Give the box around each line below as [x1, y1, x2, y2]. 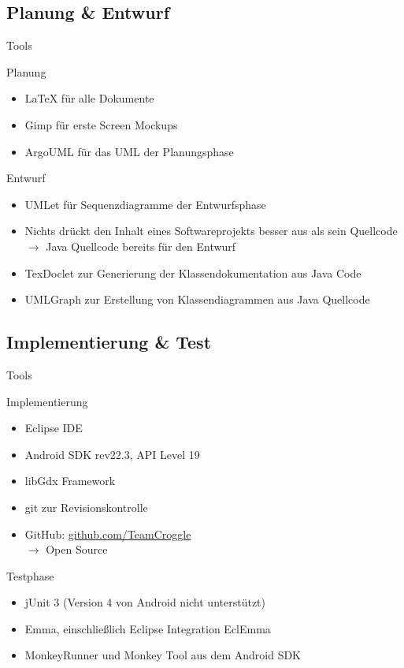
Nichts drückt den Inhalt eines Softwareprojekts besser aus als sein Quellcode [24, 222, 398, 239]
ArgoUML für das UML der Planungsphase [24, 143, 234, 159]
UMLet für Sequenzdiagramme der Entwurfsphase [24, 196, 266, 212]
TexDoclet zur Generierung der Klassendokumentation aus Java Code [24, 264, 361, 281]
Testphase [6, 567, 54, 584]
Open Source [46, 541, 108, 558]
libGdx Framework [24, 472, 116, 489]
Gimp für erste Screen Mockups [24, 116, 178, 132]
